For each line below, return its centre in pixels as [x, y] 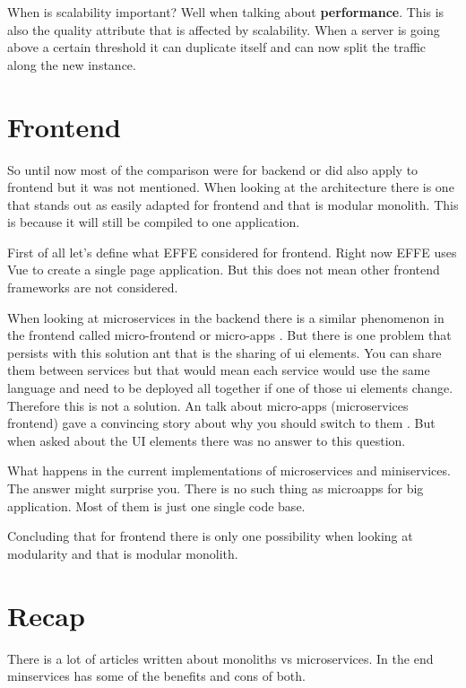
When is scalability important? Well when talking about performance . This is [226, 12]
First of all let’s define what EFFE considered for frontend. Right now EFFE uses [232, 252]
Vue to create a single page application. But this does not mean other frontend [224, 270]
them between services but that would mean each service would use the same [219, 370]
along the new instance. [72, 64]
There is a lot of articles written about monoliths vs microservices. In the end [220, 658]
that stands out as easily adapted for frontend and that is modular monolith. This [233, 204]
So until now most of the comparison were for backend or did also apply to [213, 169]
